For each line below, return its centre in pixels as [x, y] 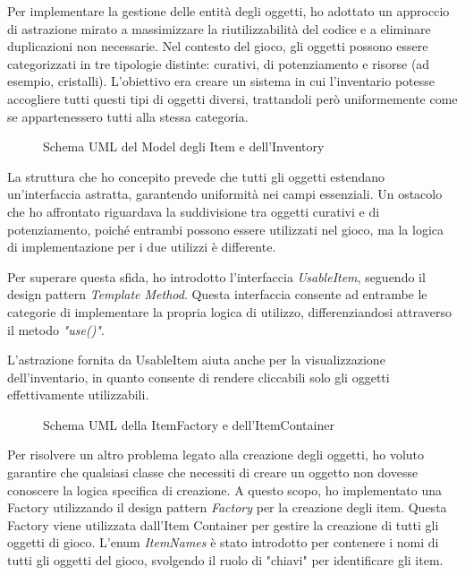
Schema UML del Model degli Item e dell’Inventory [184, 146]
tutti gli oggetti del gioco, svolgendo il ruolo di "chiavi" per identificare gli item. [225, 560]
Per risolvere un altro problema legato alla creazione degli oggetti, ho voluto [216, 455]
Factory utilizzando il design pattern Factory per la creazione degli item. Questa [227, 507]
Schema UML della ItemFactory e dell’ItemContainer [189, 424]
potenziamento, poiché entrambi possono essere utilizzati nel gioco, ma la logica [226, 229]
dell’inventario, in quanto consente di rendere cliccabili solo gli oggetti [199, 377]
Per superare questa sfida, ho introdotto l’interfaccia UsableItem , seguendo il [216, 276]
